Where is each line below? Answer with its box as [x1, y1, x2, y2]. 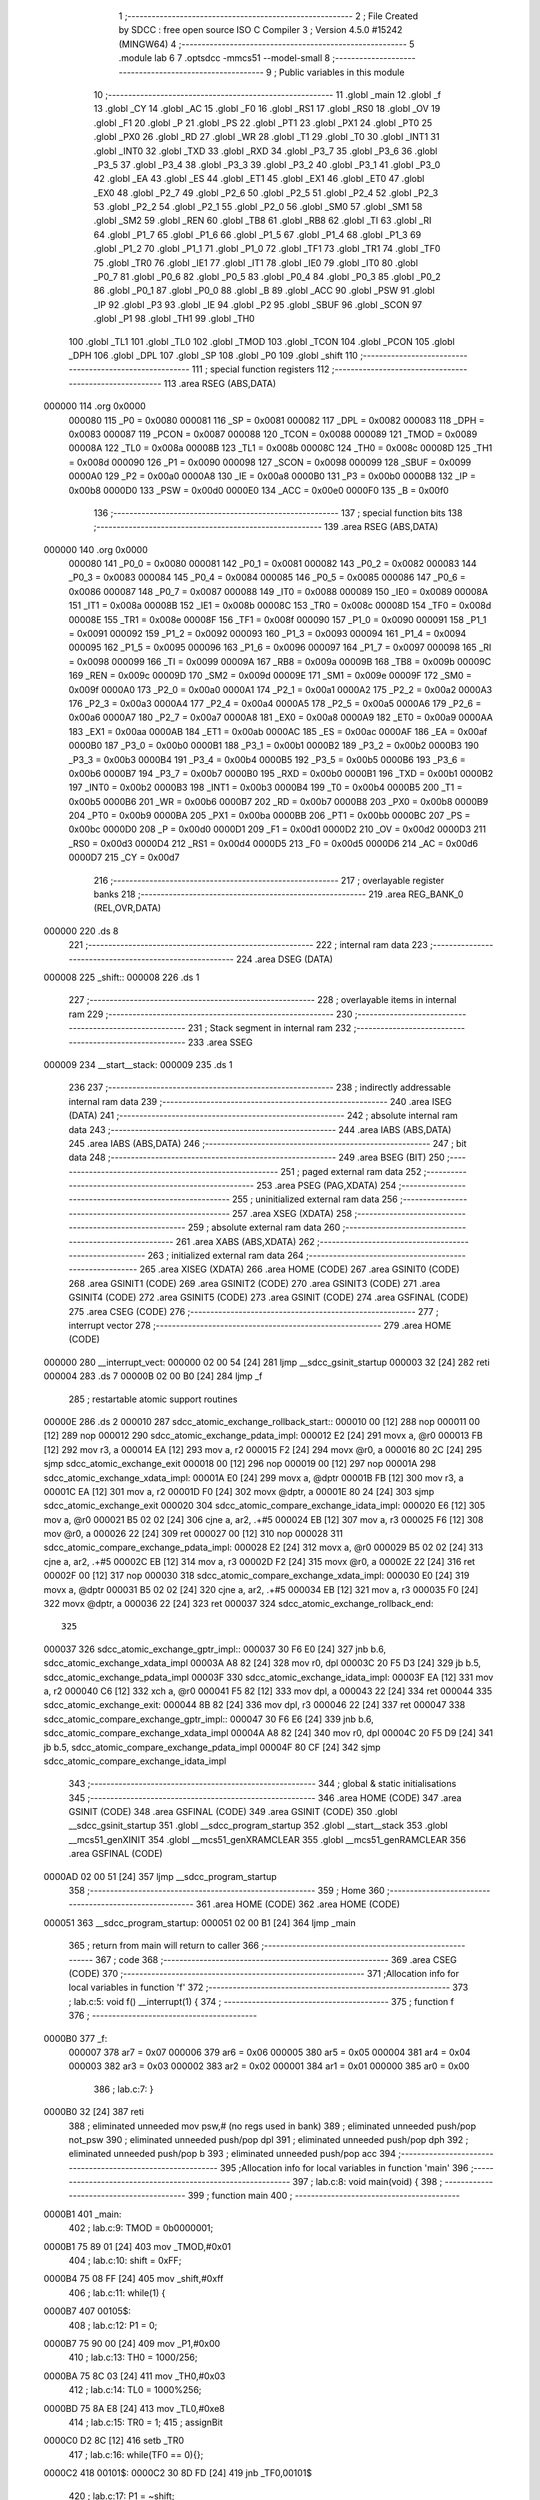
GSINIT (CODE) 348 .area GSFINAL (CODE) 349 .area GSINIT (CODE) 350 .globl [68, 1806, 399, 1818]
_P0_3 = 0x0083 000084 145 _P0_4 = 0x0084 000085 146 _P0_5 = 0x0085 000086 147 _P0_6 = [68, 571, 467, 584]
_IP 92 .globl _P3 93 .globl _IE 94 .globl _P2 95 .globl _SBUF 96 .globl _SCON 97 [93, 298, 423, 310]
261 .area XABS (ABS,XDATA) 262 [175, 1235, 315, 1247]
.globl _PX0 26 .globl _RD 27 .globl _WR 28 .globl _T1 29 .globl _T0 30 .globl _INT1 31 [93, 131, 440, 143]
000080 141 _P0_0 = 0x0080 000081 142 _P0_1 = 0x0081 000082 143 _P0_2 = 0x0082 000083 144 [68, 558, 477, 570]
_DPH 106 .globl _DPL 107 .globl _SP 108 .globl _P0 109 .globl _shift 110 [68, 349, 359, 361]
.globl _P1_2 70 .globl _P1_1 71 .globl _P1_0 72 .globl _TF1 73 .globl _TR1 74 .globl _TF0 [93, 243, 441, 255]
